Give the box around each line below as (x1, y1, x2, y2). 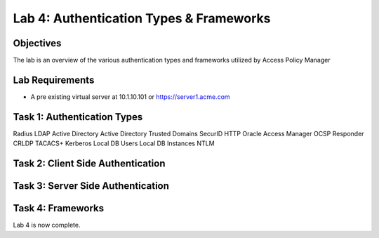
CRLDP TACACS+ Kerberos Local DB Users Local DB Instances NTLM (13, 139, 215, 147)
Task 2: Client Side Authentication (13, 158, 166, 170)
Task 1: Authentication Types (13, 111, 143, 123)
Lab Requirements (13, 74, 95, 86)
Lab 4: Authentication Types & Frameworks (13, 11, 271, 26)
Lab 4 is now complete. (13, 221, 81, 230)
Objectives (13, 37, 62, 49)
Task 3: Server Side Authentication (13, 180, 170, 192)
